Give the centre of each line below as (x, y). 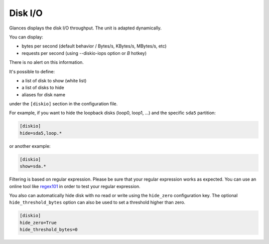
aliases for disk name (44, 94)
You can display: (26, 37)
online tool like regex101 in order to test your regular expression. (75, 186)
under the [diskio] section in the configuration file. (64, 104)
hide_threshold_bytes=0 (49, 230)
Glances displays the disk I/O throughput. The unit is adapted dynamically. (85, 28)
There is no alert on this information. (47, 62)
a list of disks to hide (43, 88)
